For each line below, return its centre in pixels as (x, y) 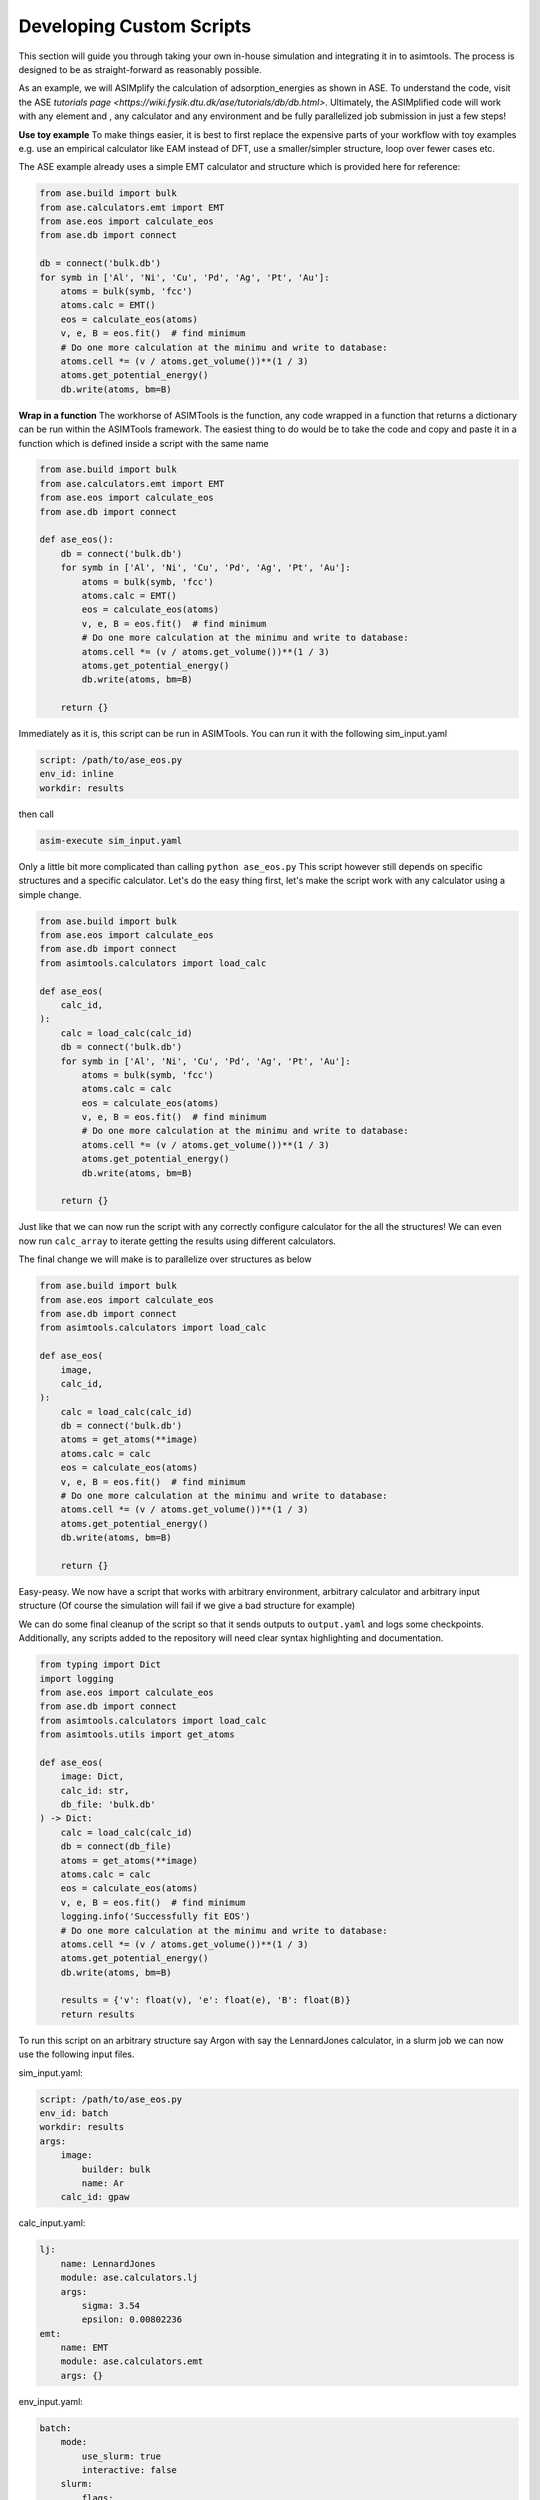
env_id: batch (74, 2113)
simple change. (50, 894)
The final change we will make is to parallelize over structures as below (165, 1259)
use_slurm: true (121, 2456)
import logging (76, 1678)
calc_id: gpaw (95, 2197)
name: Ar (103, 2183)
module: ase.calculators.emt (132, 2361)
